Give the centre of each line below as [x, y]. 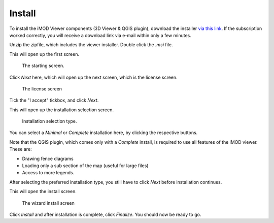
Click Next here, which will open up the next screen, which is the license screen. [93, 77]
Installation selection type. [49, 121]
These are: [21, 149]
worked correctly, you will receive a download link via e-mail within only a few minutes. [100, 35]
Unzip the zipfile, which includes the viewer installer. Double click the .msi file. [91, 45]
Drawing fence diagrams [48, 158]
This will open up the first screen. [44, 54]
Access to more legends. [48, 173]
